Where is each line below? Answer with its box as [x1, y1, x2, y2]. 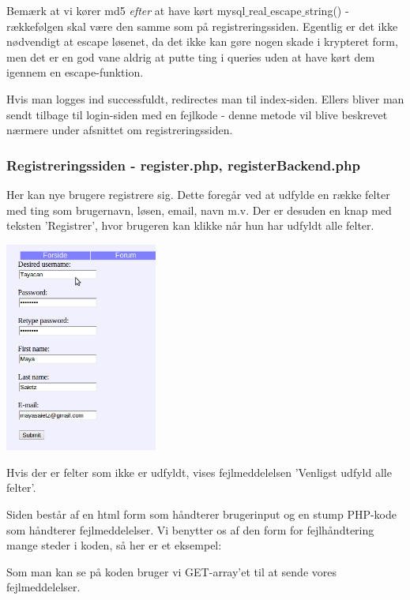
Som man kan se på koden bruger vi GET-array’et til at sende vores [6, 563, 337, 579]
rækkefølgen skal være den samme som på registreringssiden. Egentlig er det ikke [6, 17, 398, 34]
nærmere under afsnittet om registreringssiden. [6, 122, 233, 138]
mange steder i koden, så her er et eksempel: [6, 537, 222, 553]
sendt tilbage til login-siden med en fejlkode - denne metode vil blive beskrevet [6, 106, 388, 122]
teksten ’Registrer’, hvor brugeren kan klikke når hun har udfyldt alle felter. [6, 217, 374, 234]
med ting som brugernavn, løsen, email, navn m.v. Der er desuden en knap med [6, 201, 392, 218]
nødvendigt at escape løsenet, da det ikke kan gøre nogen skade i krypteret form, [6, 33, 398, 50]
